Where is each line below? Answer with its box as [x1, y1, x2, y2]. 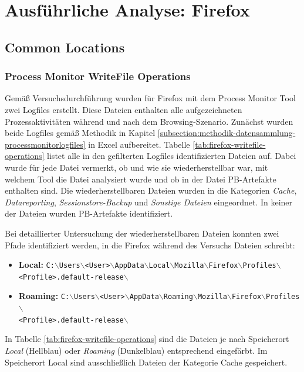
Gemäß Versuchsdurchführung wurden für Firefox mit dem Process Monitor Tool [5, 92, 296, 104]
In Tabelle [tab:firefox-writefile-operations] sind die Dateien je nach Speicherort [5, 333, 289, 345]
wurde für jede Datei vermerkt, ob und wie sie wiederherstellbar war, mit [5, 161, 268, 173]
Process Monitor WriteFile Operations [5, 69, 191, 84]
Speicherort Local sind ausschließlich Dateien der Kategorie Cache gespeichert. [5, 356, 288, 368]
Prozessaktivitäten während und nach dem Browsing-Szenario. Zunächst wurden [5, 115, 293, 127]
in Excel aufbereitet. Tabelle [88, 138, 190, 150]
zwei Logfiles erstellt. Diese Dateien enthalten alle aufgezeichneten [5, 103, 242, 115]
